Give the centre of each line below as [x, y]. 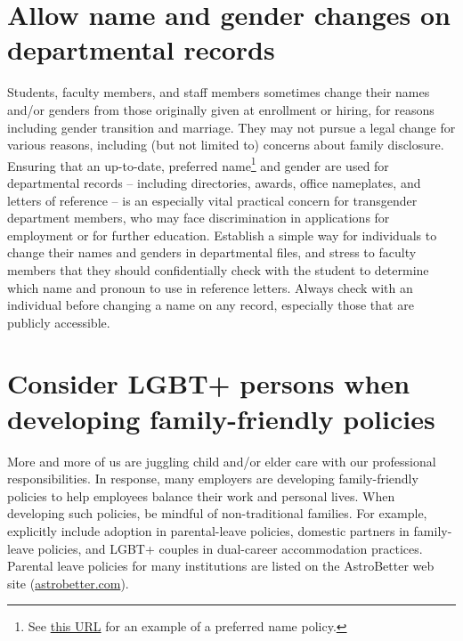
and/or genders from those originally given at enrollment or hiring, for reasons [221, 109]
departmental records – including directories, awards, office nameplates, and [214, 182]
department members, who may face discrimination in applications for [199, 218]
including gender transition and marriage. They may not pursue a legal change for [231, 127]
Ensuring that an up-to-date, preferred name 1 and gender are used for [198, 164]
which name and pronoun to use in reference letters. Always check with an [210, 287]
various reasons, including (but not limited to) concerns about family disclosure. [226, 145]
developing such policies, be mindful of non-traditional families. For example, [217, 513]
